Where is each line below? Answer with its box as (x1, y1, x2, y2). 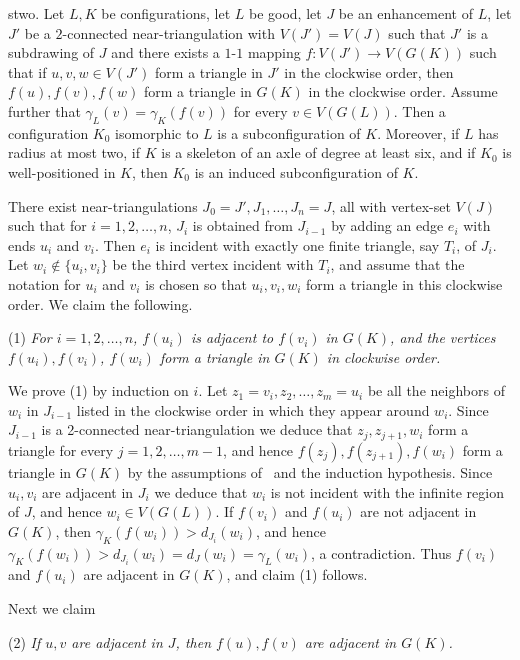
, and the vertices (390, 327, 496, 348)
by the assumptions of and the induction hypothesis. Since (127, 461, 493, 482)
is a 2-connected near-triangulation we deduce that (41, 419, 353, 440)
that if (8, 61, 47, 82)
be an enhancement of (338, 3, 473, 23)
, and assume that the (330, 254, 465, 275)
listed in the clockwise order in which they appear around (76, 399, 430, 420)
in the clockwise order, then (284, 61, 454, 82)
